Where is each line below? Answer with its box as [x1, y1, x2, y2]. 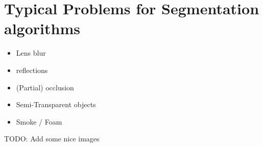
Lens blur [16, 47, 46, 58]
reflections [16, 64, 48, 75]
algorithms [4, 18, 80, 39]
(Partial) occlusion [16, 82, 74, 92]
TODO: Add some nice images [4, 133, 100, 144]
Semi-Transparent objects [16, 99, 96, 110]
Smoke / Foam [16, 116, 62, 127]
